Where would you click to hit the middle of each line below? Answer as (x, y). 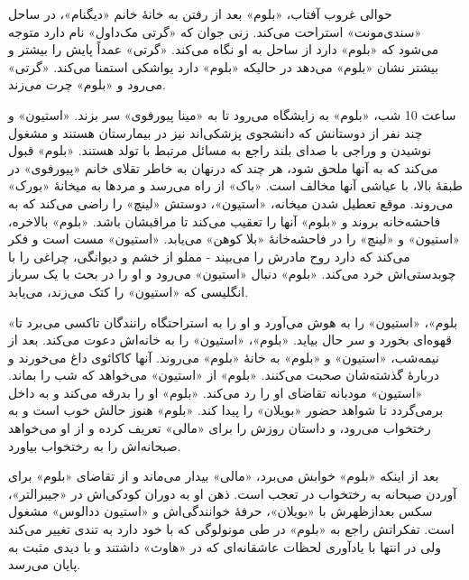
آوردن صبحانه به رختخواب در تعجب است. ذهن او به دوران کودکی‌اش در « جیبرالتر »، (233, 493)
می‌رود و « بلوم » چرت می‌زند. (87, 84)
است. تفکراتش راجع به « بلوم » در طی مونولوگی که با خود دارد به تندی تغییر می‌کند (231, 529)
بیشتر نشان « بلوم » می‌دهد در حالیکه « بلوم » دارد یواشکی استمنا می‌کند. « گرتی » (224, 66)
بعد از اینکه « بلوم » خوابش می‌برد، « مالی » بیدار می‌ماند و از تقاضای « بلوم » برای (224, 476)
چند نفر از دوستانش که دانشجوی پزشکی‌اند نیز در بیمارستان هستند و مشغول (216, 132)
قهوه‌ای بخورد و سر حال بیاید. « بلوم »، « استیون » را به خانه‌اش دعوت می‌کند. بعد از (230, 340)
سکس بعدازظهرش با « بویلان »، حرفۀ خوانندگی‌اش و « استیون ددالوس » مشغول (221, 511)
